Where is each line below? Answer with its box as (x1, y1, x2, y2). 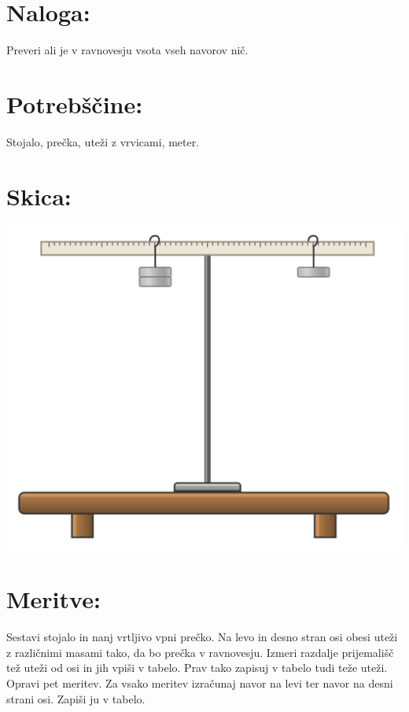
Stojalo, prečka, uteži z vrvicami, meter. (6, 133, 200, 149)
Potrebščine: (6, 87, 143, 120)
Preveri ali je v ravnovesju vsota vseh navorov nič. (6, 42, 249, 58)
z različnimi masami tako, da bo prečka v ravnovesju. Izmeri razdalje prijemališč (6, 644, 394, 660)
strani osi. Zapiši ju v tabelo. (6, 690, 146, 706)
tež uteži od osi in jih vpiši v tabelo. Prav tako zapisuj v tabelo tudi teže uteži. (6, 659, 388, 676)
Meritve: (6, 583, 101, 615)
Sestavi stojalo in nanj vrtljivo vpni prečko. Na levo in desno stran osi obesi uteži (6, 629, 398, 645)
